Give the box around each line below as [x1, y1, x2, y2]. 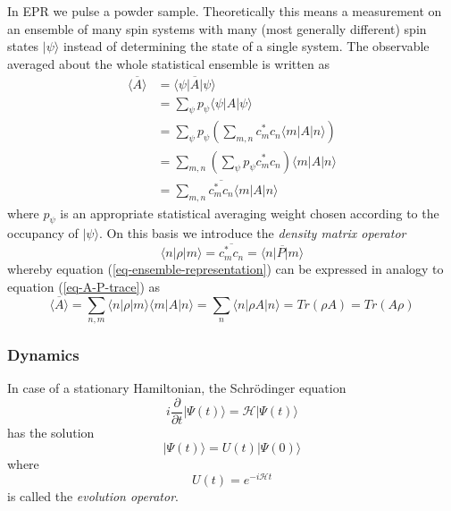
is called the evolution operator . [7, 487, 179, 506]
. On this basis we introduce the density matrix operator [98, 224, 406, 243]
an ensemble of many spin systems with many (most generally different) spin [7, 19, 427, 38]
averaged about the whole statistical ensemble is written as [7, 54, 330, 72]
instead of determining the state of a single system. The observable [63, 37, 430, 55]
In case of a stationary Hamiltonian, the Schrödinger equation [7, 379, 347, 397]
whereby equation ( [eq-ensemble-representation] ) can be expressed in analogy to [7, 260, 444, 278]
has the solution [7, 423, 95, 441]
